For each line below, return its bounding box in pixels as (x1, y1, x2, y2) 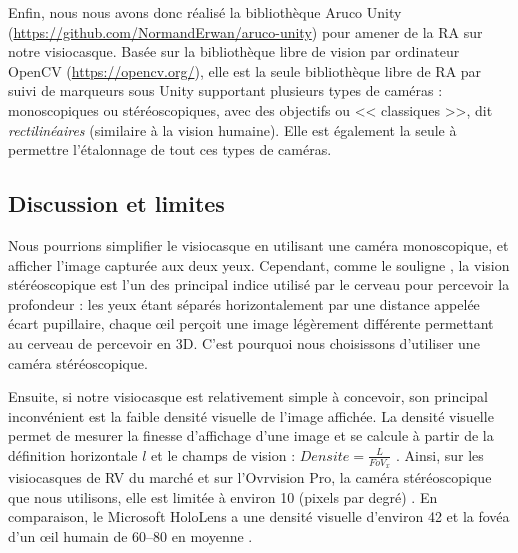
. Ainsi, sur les (396, 444, 484, 465)
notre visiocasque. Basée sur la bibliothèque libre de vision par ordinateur (8, 41, 460, 62)
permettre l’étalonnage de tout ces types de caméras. (8, 139, 332, 160)
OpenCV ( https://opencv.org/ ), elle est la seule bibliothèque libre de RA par (8, 60, 482, 81)
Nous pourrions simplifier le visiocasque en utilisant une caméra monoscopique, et (8, 234, 509, 255)
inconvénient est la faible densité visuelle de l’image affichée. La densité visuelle (8, 405, 494, 426)
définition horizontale (8, 444, 138, 465)
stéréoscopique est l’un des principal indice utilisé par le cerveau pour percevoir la (8, 274, 510, 295)
